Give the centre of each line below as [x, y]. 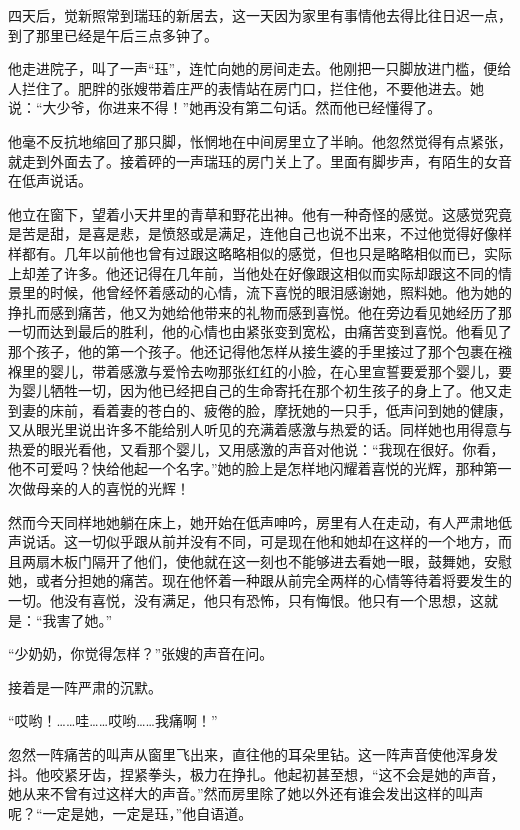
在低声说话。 [50, 180]
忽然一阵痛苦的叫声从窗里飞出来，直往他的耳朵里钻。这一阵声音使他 [232, 754]
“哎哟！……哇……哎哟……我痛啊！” [113, 720]
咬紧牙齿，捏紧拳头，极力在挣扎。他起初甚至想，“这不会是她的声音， [277, 773]
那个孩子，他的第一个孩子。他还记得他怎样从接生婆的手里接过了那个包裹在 [253, 350]
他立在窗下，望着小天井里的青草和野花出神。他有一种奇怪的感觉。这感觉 [246, 213]
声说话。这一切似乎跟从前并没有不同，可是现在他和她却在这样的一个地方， [253, 541]
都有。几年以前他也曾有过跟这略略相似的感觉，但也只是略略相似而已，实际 [266, 252]
